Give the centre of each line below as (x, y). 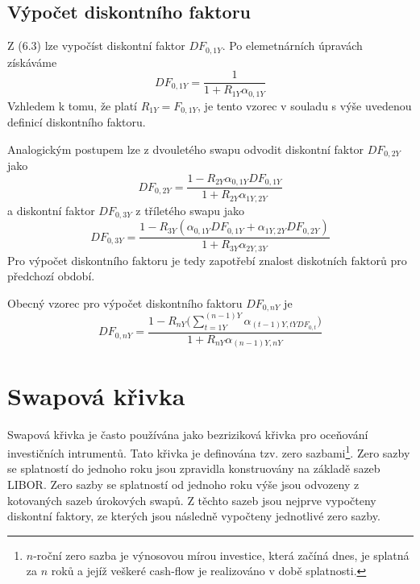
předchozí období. (51, 276)
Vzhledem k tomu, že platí (72, 105)
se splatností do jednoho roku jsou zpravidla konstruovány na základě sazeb (194, 468)
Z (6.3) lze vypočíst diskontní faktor (96, 46)
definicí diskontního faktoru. (77, 122)
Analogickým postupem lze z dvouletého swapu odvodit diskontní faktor (186, 149)
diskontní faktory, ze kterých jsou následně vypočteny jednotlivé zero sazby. (194, 516)
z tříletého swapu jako (190, 210)
